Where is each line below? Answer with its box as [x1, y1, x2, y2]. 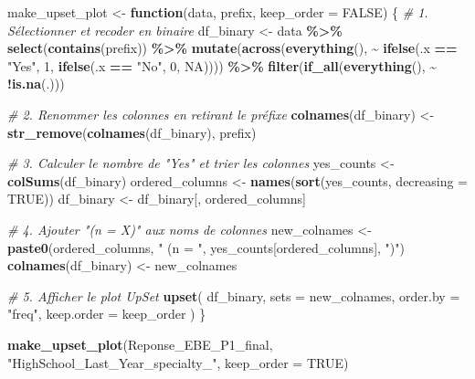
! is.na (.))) [7, 74, 65, 93]
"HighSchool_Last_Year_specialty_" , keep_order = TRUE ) [7, 353, 349, 372]
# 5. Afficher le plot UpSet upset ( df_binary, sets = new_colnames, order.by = [7, 286, 460, 305]
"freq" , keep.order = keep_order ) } [7, 304, 206, 323]
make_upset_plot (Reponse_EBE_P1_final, [7, 334, 273, 353]
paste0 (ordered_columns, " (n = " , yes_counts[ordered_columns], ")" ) [7, 237, 405, 257]
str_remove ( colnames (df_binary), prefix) [7, 122, 257, 142]
